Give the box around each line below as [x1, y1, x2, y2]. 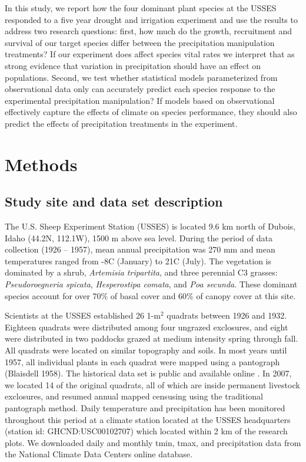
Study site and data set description [5, 192, 223, 211]
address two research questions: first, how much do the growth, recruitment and [5, 25, 292, 37]
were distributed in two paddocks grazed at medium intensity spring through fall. [5, 332, 298, 345]
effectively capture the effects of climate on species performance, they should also [5, 106, 297, 118]
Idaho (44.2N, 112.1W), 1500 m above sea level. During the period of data [5, 231, 272, 244]
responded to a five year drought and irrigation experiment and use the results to [5, 13, 298, 25]
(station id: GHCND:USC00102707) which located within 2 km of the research [5, 425, 288, 437]
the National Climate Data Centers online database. [5, 448, 192, 460]
